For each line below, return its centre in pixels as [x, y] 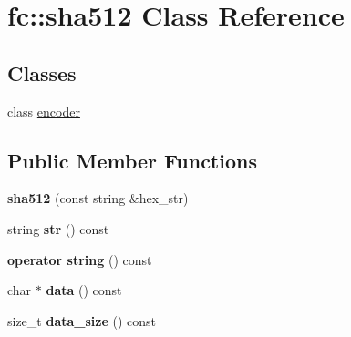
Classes [42, 72]
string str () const [58, 228]
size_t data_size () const [82, 320]
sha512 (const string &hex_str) [98, 198]
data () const [84, 290]
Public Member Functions [132, 160]
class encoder [44, 111]
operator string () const [80, 259]
